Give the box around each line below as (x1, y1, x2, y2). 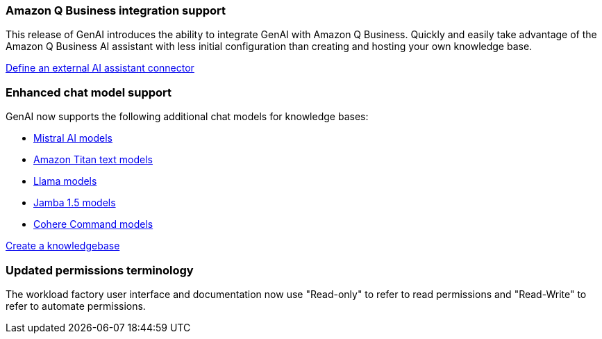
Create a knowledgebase (6, 240, 120, 252)
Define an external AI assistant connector (6, 62, 194, 74)
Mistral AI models (33, 132, 112, 144)
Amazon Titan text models (33, 154, 153, 166)
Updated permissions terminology (6, 263, 194, 277)
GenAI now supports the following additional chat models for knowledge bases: (6, 110, 369, 123)
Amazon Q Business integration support (6, 3, 226, 17)
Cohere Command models (33, 218, 153, 231)
